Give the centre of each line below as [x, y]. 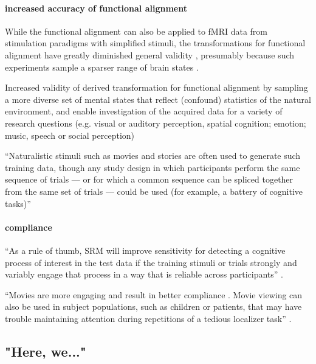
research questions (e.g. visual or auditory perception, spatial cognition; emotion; [156, 123]
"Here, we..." [46, 351]
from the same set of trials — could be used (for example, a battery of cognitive [154, 191]
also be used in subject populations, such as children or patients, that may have [153, 306]
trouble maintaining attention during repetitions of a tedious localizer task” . [148, 318]
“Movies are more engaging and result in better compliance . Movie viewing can [154, 294]
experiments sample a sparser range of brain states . [102, 67]
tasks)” [18, 203]
